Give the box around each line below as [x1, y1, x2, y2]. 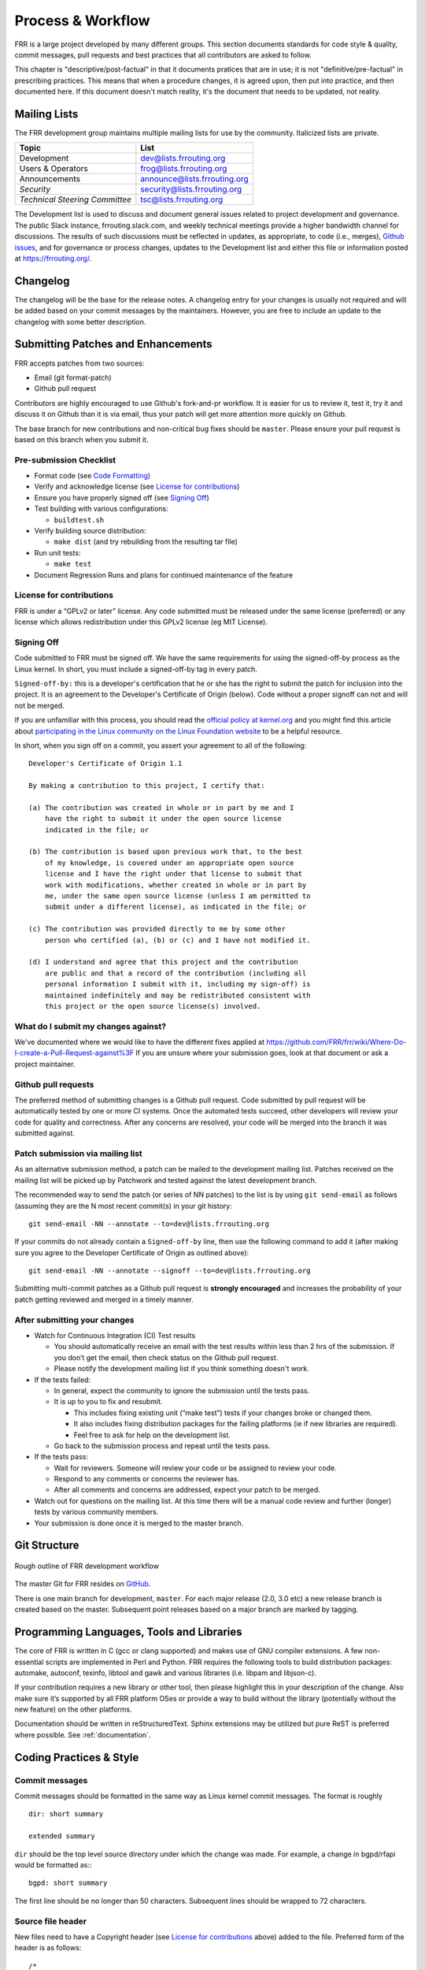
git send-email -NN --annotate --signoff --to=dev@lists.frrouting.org [28, 1266, 311, 1276]
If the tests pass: [34, 1452, 88, 1462]
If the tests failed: [34, 1375, 91, 1385]
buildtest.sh [54, 515, 105, 524]
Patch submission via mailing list [14, 1147, 143, 1158]
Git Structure [14, 1539, 79, 1552]
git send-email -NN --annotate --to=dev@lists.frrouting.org [28, 1219, 269, 1228]
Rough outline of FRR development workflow [14, 1561, 160, 1571]
